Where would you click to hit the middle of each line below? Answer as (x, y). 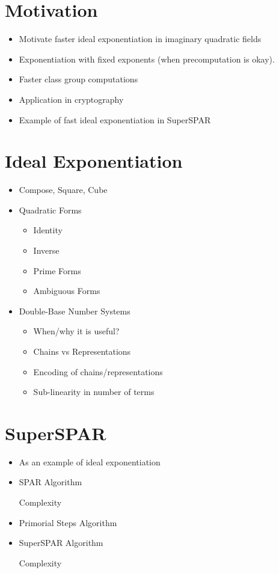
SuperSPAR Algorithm (61, 543)
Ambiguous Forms (67, 291)
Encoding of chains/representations (98, 371)
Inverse (46, 250)
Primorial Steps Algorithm (68, 522)
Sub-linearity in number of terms (94, 392)
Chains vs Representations (82, 351)
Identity (48, 230)
